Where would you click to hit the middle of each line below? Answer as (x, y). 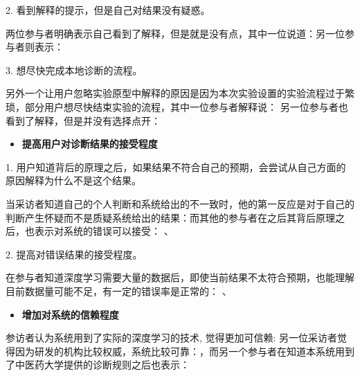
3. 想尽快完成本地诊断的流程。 (74, 70)
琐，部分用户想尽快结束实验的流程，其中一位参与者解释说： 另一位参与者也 (177, 106)
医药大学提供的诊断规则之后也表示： (107, 365)
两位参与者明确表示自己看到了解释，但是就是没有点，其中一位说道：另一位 (175, 33)
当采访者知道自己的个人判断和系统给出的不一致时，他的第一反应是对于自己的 (180, 203)
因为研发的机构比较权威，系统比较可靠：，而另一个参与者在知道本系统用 (180, 351)
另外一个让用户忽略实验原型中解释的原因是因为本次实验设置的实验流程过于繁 (180, 93)
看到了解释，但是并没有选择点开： (83, 120)
